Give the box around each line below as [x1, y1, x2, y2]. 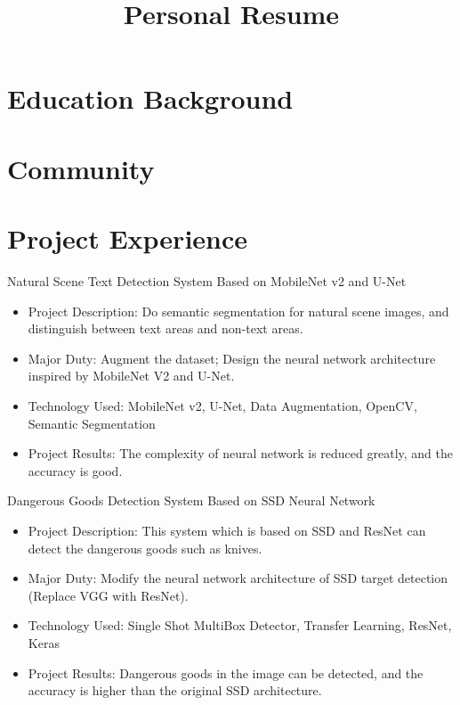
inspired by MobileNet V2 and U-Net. [28, 366, 235, 385]
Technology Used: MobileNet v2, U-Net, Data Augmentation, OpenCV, [28, 397, 417, 415]
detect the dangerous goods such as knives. [28, 538, 262, 557]
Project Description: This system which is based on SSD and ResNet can [28, 521, 426, 539]
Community [7, 150, 155, 186]
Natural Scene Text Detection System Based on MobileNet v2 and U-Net [7, 272, 407, 291]
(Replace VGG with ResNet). [28, 586, 189, 604]
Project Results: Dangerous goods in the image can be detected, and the [28, 663, 424, 682]
